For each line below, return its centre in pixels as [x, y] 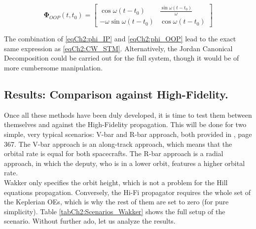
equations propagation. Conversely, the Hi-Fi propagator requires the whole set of [128, 192]
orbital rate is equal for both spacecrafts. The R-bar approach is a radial [114, 153]
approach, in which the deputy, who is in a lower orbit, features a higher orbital [125, 163]
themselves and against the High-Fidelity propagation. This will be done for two [125, 124]
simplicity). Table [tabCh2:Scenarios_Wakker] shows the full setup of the [115, 211]
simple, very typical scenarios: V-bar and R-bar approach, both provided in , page [128, 134]
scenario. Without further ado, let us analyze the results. [90, 221]
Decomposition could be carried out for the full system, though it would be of [122, 58]
